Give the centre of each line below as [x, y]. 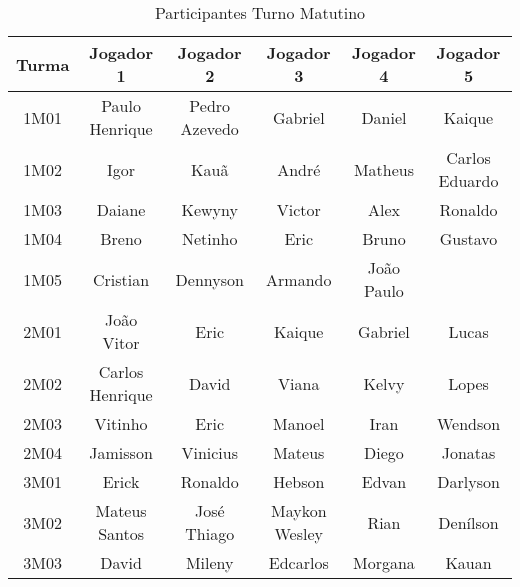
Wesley [299, 533]
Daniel [384, 117]
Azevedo [209, 128]
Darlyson [468, 481]
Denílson [468, 522]
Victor [298, 209]
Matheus [383, 169]
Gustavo [468, 238]
